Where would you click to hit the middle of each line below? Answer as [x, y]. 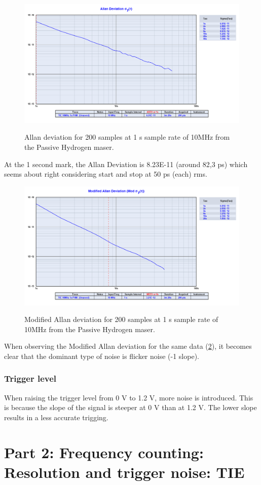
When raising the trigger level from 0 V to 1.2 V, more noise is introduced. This [129, 397]
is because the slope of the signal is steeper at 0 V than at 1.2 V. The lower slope [130, 407]
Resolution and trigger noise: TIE [124, 472]
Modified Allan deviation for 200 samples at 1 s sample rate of [121, 319]
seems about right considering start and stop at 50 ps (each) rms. [106, 174]
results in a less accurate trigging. [56, 417]
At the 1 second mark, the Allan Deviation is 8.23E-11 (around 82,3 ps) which [126, 164]
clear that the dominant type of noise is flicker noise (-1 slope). [102, 356]
